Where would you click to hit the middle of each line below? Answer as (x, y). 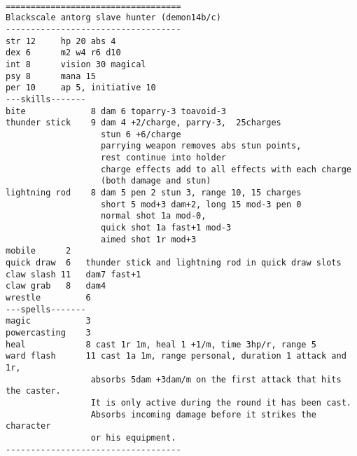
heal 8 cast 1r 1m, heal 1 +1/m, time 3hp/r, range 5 (161, 344)
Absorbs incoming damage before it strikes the (203, 414)
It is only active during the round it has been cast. (221, 402)
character (28, 426)
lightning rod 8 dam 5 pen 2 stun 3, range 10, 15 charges (154, 193)
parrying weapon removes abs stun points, (201, 146)
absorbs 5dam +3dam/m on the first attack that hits (216, 379)
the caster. (33, 391)
